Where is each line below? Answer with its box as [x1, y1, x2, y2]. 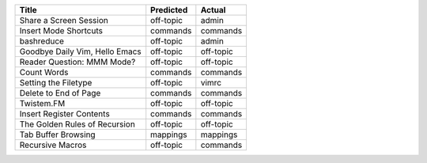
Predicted [150, 5, 188, 15]
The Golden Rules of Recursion [19, 119, 136, 130]
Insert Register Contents [19, 108, 110, 119]
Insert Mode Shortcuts [19, 25, 103, 36]
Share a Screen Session [19, 15, 108, 25]
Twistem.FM [19, 98, 66, 108]
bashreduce [19, 36, 65, 47]
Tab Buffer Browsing [19, 129, 96, 140]
